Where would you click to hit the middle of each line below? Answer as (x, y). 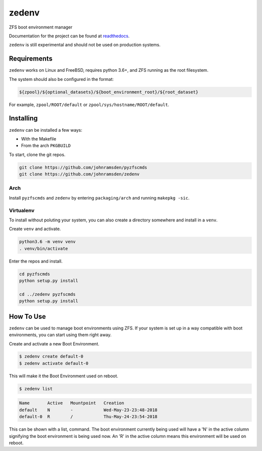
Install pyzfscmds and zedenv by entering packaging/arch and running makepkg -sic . (99, 198)
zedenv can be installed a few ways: (46, 130)
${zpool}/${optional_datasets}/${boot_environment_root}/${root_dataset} (109, 92)
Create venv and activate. (35, 229)
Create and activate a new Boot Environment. (54, 343)
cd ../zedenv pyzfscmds (48, 294)
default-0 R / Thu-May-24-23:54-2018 (88, 417)
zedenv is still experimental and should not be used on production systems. (85, 45)
